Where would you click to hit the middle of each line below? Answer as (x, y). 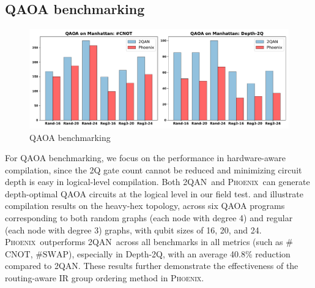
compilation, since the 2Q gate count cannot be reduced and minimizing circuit (154, 169)
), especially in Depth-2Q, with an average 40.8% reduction (180, 253)
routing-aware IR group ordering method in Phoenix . (105, 278)
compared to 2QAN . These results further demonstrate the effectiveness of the (152, 266)
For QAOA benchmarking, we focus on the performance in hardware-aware (146, 158)
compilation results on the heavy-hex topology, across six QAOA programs (145, 206)
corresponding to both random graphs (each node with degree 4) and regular (149, 218)
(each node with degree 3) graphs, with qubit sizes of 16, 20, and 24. (133, 229)
